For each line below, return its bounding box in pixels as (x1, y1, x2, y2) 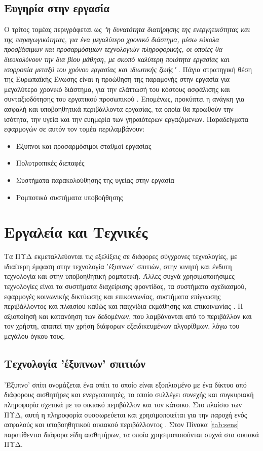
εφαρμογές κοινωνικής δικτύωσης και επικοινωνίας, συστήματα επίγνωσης (4, 291, 221, 301)
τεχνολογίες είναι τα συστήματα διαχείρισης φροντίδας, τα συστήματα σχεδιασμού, (4, 281, 247, 292)
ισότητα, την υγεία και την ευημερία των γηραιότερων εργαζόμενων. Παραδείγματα (4, 113, 249, 124)
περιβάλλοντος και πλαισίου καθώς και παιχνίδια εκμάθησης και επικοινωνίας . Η (4, 301, 243, 311)
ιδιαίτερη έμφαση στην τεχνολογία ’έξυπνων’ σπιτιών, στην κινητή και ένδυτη (4, 261, 232, 271)
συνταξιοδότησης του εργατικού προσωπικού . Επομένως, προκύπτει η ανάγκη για (4, 93, 245, 104)
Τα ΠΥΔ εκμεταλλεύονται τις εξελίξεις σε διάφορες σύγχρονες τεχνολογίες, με (4, 251, 237, 262)
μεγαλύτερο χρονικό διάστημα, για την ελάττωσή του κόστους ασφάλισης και (4, 83, 230, 94)
